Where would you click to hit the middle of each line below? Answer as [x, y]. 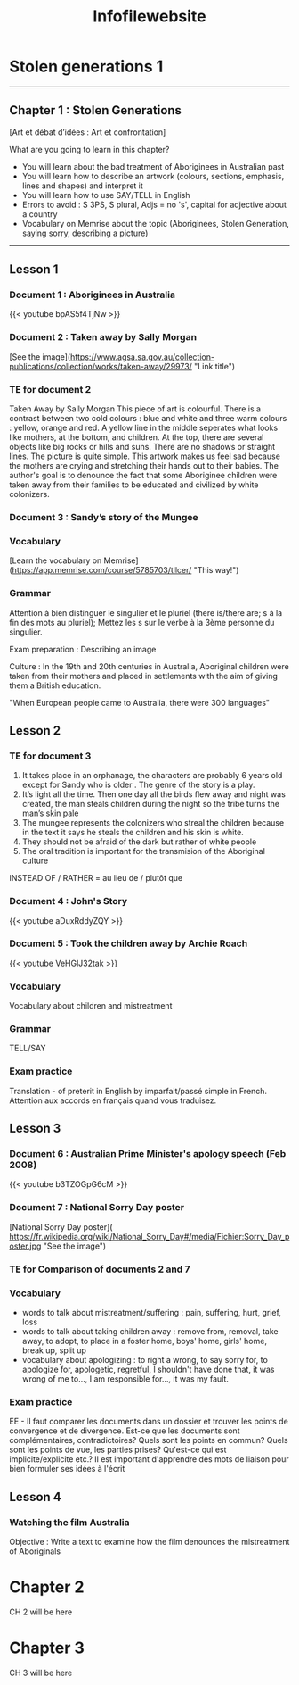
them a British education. [55, 685]
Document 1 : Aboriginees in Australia [93, 295]
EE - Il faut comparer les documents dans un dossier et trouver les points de [149, 1422]
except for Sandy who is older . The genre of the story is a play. [138, 785]
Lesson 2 [35, 730]
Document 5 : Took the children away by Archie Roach [129, 943]
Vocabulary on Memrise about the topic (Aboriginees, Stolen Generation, [155, 223]
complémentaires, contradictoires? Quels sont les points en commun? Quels [149, 1440]
